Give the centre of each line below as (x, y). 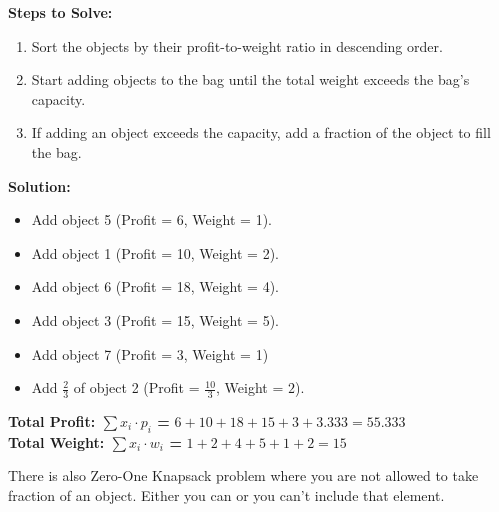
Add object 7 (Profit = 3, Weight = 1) (150, 353)
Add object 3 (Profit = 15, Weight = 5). (155, 319)
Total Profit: (52, 420)
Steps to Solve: (60, 12)
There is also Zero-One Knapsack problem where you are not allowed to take (243, 475)
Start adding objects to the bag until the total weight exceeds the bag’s (250, 79)
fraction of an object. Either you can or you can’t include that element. (226, 494)
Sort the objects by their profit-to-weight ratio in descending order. (237, 45)
